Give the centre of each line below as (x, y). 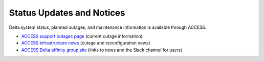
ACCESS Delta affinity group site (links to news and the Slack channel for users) (102, 50)
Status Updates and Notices (67, 13)
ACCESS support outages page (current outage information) (82, 36)
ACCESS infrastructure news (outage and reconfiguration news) (86, 43)
